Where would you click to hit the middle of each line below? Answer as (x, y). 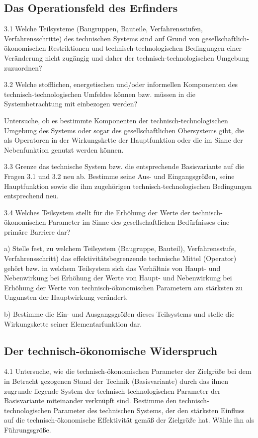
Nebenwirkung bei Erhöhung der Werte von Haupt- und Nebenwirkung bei (118, 278)
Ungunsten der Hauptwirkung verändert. (66, 297)
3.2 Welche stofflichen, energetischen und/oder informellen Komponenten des (121, 84)
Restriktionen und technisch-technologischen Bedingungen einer (145, 48)
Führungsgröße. (28, 430)
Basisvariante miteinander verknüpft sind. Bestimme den (90, 400)
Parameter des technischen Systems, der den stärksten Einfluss (149, 410)
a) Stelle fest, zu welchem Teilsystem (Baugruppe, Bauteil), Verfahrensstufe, (120, 248)
